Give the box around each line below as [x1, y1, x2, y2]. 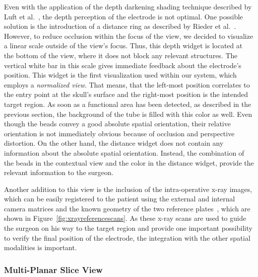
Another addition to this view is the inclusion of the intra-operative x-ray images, [4, 184, 252, 194]
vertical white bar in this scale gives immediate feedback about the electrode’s [4, 60, 242, 70]
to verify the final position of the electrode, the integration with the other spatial [4, 232, 251, 243]
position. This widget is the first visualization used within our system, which [4, 70, 237, 80]
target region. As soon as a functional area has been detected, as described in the [4, 98, 251, 109]
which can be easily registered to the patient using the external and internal [4, 193, 235, 204]
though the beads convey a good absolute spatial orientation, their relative [4, 118, 231, 129]
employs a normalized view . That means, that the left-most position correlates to [4, 79, 250, 90]
